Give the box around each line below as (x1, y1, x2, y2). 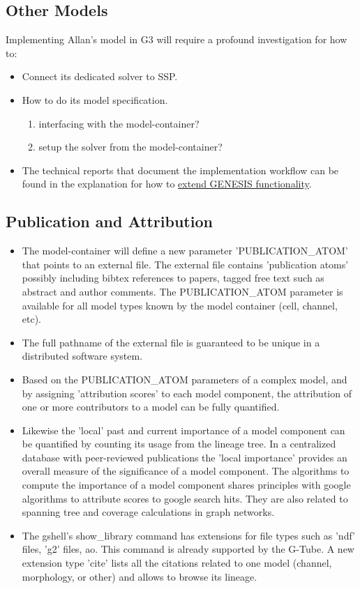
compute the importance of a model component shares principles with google (22, 477, 351, 492)
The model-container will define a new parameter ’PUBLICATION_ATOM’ (22, 243, 348, 258)
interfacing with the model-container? (38, 116, 200, 130)
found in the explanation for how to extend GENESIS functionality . (22, 176, 312, 191)
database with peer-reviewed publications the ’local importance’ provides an (22, 450, 347, 464)
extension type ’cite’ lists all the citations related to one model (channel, (22, 556, 332, 570)
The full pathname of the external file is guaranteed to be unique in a (22, 335, 320, 349)
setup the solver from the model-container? (38, 139, 223, 154)
